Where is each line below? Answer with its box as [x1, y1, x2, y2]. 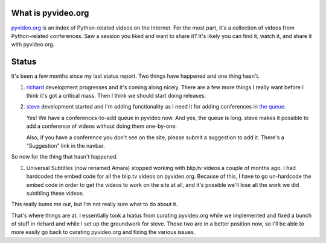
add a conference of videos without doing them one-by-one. [26, 122, 177, 130]
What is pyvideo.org [11, 8, 89, 18]
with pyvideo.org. [11, 41, 55, 48]
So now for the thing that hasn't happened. [11, 153, 118, 160]
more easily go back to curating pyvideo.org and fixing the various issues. [11, 229, 196, 236]
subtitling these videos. [26, 189, 85, 197]
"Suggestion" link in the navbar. [26, 142, 105, 149]
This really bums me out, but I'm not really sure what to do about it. [11, 201, 178, 208]
